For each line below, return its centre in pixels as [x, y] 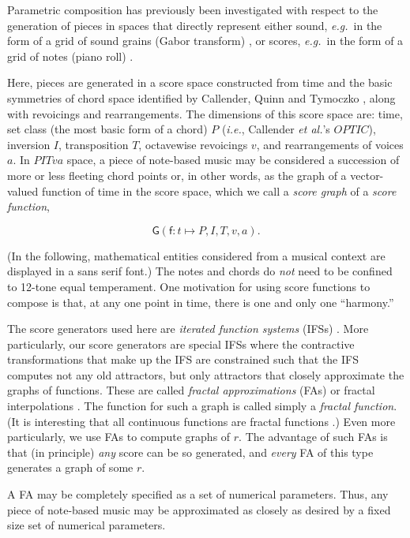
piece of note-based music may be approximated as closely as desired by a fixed [199, 509]
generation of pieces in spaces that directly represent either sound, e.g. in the [195, 25]
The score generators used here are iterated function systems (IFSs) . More [188, 329]
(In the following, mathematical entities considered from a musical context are [196, 255]
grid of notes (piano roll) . [70, 56]
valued [23, 191]
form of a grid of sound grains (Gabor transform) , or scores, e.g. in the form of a [205, 41]
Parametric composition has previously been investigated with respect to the [193, 9]
